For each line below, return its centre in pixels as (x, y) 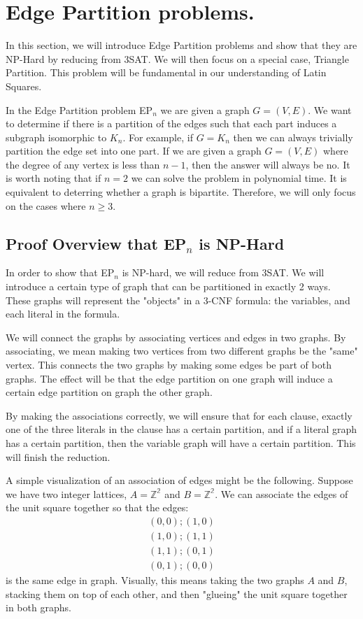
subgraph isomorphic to (56, 137)
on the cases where (46, 205)
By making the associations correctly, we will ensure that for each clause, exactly (179, 415)
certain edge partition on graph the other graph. (109, 392)
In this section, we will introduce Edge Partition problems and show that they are (181, 45)
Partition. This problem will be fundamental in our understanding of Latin (166, 72)
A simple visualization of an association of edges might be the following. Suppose (179, 480)
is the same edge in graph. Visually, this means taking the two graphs (155, 580)
